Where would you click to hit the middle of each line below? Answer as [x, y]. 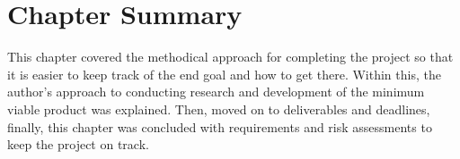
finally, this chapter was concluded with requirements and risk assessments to [220, 126]
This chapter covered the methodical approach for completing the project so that [230, 57]
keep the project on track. [78, 144]
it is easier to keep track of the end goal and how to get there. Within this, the [224, 74]
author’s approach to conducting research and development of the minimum [216, 92]
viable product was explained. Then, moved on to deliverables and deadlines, [219, 109]
